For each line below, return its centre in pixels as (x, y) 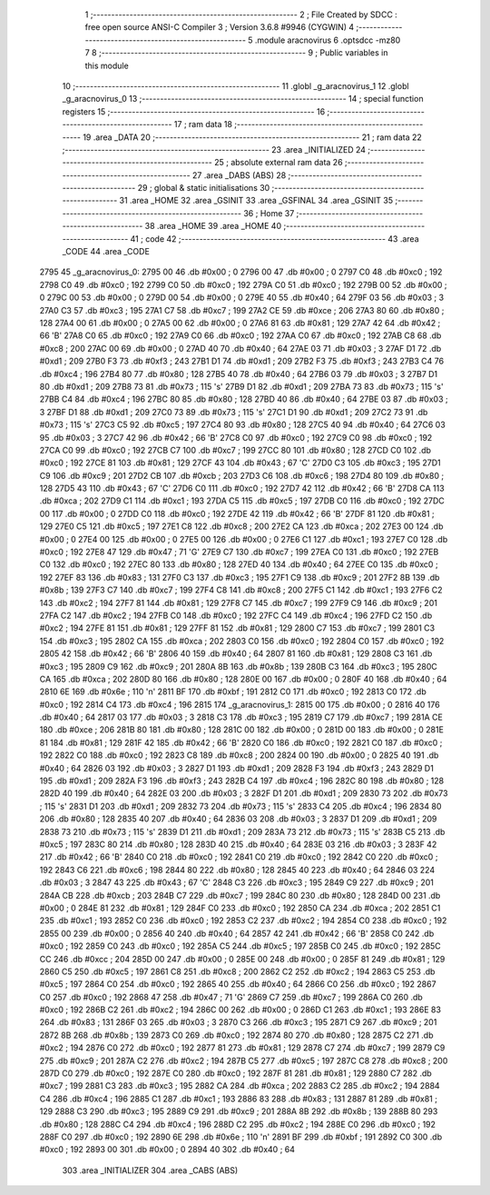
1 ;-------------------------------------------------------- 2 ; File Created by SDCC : (241, 15)
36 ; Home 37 (269, 213)
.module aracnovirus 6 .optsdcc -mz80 (328, 40)
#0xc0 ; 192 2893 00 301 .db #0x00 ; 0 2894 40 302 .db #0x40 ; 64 (167, 1150)
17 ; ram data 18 (203, 124)
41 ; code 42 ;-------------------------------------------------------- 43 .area (274, 239)
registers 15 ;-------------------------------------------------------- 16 (194, 111)
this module (107, 65)
